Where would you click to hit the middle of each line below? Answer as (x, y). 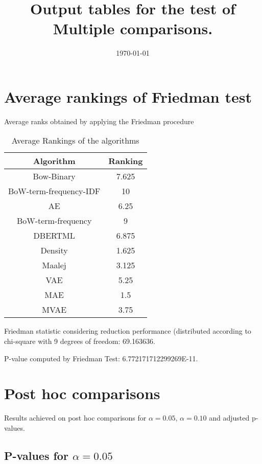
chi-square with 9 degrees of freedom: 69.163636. (80, 341)
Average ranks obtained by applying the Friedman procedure (99, 121)
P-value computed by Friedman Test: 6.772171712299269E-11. (101, 358)
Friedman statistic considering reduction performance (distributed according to (128, 331)
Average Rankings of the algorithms (75, 141)
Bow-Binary (54, 176)
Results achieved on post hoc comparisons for (75, 418)
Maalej (54, 265)
